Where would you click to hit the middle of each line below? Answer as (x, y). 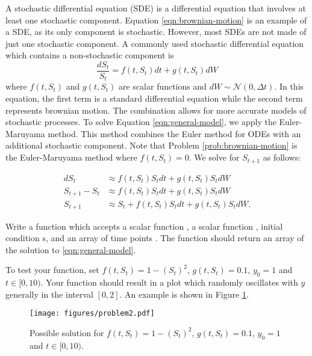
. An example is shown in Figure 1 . (184, 294)
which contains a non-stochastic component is (90, 55)
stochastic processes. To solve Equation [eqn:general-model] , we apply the (141, 122)
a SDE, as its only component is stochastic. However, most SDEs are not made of (156, 32)
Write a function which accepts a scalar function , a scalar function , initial (144, 226)
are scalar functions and (163, 86)
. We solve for (214, 157)
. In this (289, 86)
